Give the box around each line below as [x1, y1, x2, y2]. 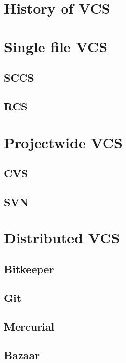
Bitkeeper [4, 261, 54, 277]
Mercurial [4, 319, 55, 334]
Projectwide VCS [4, 132, 123, 152]
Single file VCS [4, 36, 108, 56]
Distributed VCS [4, 228, 120, 248]
